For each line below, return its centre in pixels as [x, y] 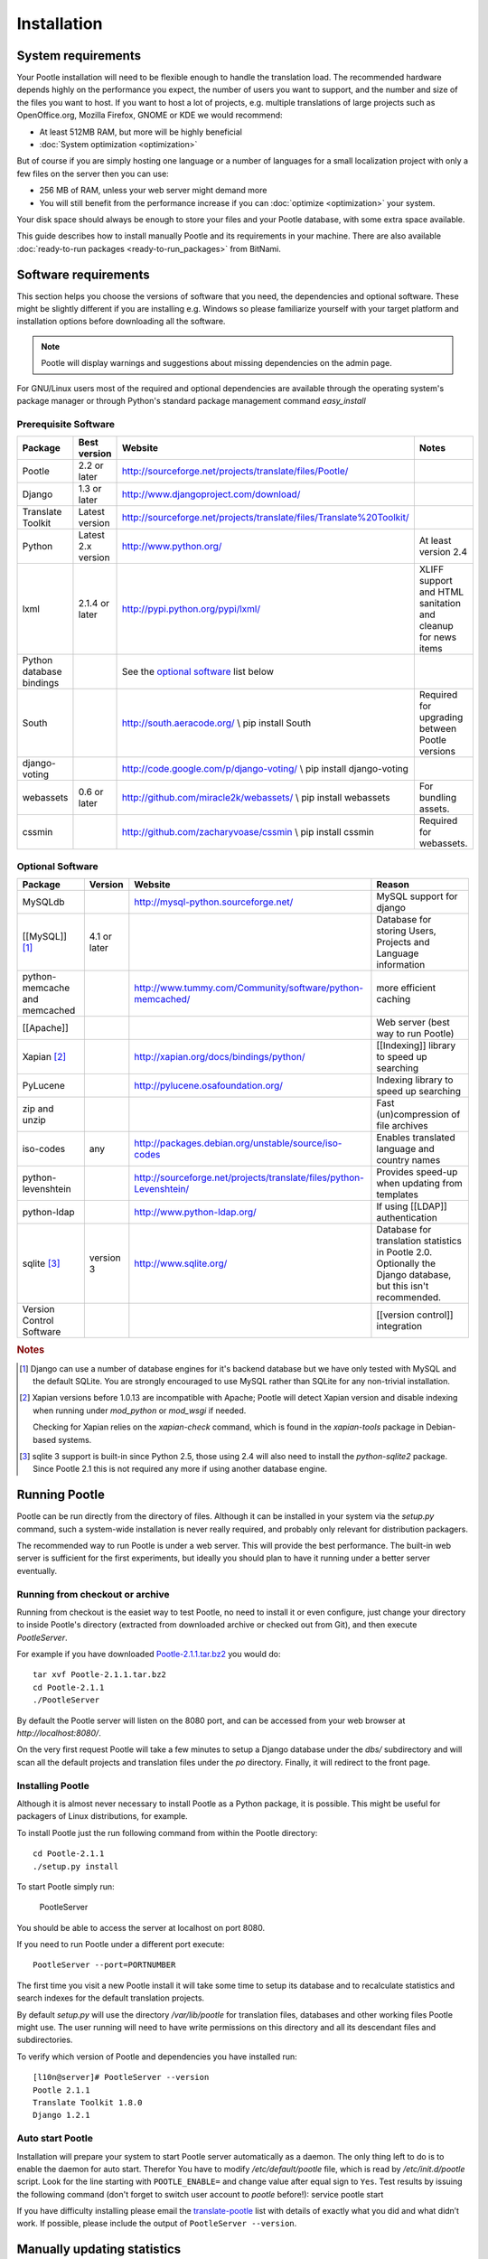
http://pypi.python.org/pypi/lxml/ [191, 609]
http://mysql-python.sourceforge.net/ [214, 902]
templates [398, 1195]
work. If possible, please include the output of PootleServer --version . [157, 2224]
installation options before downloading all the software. [121, 322]
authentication [407, 1217]
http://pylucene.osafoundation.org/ [209, 1085]
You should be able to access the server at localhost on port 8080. [141, 1927]
